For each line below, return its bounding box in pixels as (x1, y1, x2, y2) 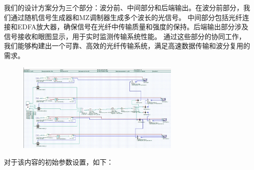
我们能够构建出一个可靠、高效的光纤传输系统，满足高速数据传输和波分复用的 (4, 41, 250, 51)
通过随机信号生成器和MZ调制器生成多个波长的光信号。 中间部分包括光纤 (10, 12, 243, 22)
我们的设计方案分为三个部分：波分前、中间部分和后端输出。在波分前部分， (4, 2, 243, 12)
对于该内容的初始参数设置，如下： (4, 156, 113, 167)
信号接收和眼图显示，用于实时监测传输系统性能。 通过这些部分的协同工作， (4, 31, 246, 41)
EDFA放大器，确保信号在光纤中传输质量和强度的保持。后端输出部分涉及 (17, 21, 249, 32)
